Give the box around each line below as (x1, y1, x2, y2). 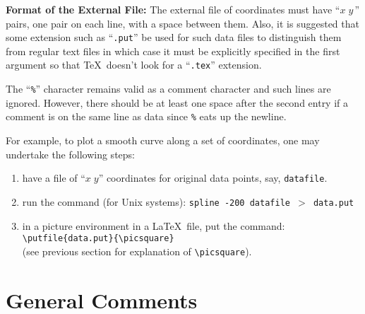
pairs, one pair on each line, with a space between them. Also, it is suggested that (6, 16, 359, 30)
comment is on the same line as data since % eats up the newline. (6, 109, 287, 124)
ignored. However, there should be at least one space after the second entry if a (6, 95, 349, 110)
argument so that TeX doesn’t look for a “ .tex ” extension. (6, 57, 262, 72)
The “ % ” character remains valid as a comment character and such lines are (6, 81, 331, 96)
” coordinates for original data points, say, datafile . (98, 170, 328, 185)
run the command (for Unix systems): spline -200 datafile (22, 194, 290, 209)
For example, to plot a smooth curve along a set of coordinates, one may (6, 133, 320, 147)
